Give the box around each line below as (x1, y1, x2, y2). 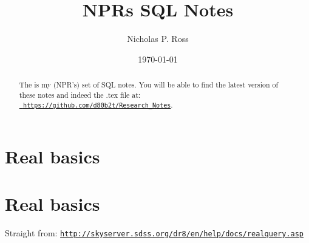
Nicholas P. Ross (127, 32, 189, 45)
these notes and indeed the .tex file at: (19, 89, 141, 100)
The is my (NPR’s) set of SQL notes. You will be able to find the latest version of (19, 80, 279, 90)
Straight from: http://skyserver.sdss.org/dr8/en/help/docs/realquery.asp (5, 226, 304, 239)
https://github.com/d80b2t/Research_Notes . (22, 100, 173, 110)
